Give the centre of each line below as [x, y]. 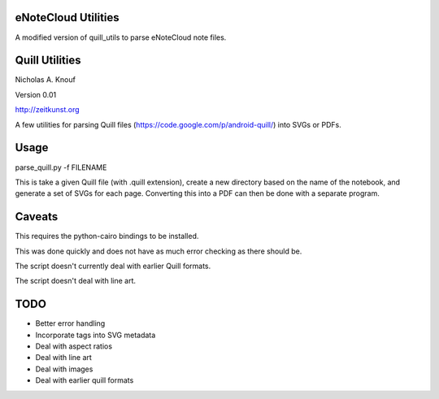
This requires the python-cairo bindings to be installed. [107, 236]
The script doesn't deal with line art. [76, 281]
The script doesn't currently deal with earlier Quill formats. [113, 266]
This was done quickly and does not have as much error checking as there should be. [159, 251]
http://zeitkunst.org [48, 110]
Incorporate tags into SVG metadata [96, 335]
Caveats [37, 217]
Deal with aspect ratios [74, 346]
